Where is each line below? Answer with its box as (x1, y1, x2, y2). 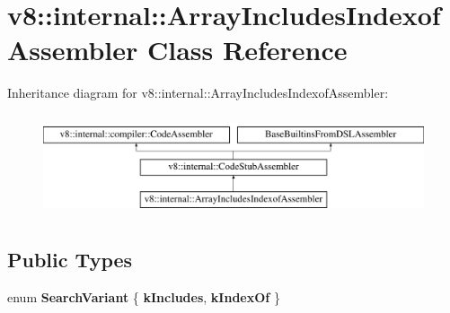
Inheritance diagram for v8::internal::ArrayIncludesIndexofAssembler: (7, 83, 389, 102)
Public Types (7, 246, 133, 274)
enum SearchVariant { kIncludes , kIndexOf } (7, 288, 280, 307)
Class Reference (147, 31, 348, 68)
